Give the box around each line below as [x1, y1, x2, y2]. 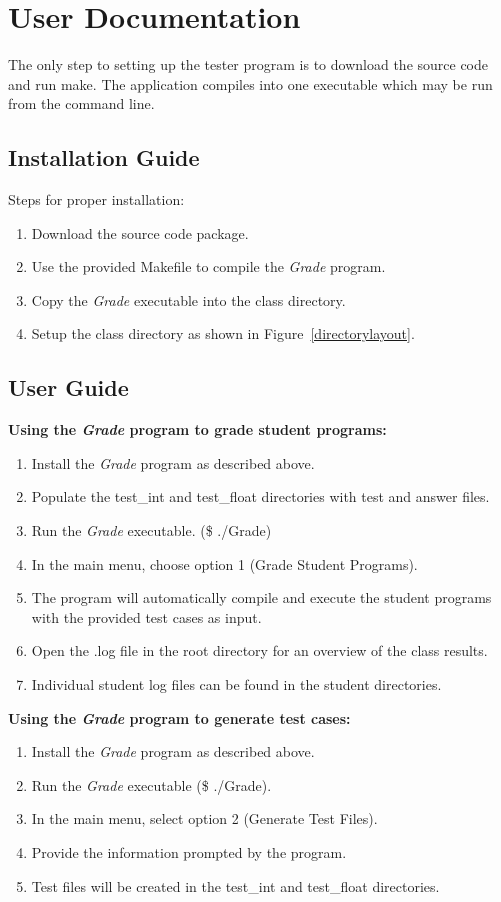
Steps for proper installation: [8, 189, 185, 210]
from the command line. [8, 93, 155, 114]
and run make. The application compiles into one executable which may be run [8, 73, 493, 94]
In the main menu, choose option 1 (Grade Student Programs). [31, 553, 418, 574]
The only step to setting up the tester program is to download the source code [8, 54, 489, 75]
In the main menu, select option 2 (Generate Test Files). [31, 808, 378, 829]
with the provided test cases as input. [31, 606, 262, 627]
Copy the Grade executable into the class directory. [31, 289, 346, 310]
